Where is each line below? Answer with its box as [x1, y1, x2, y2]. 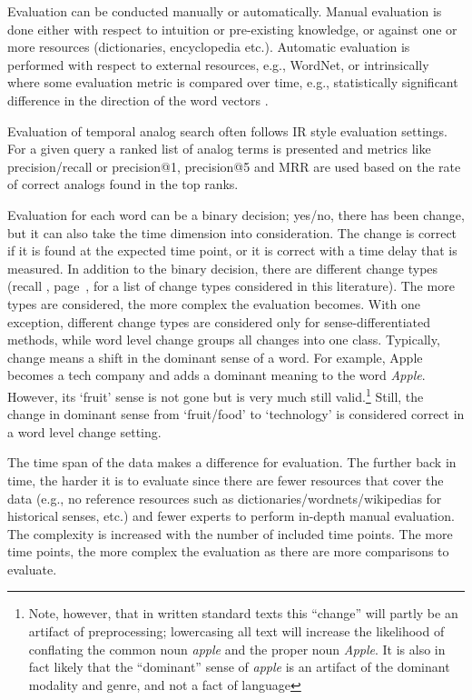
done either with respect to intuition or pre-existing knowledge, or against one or [7, 19, 457, 38]
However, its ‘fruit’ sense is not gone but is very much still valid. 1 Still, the [7, 384, 424, 405]
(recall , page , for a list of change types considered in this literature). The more [7, 276, 455, 295]
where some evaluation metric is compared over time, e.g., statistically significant [7, 73, 458, 92]
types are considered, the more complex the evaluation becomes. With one [7, 294, 420, 313]
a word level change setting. [7, 422, 162, 441]
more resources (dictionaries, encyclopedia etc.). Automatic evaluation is [7, 37, 410, 56]
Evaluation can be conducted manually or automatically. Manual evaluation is [7, 2, 442, 20]
